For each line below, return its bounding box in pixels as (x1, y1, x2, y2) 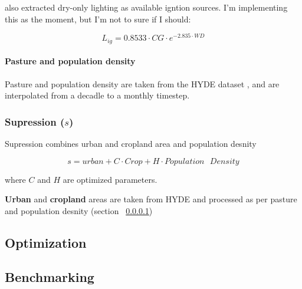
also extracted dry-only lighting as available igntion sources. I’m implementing (5, 1, 288, 13)
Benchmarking (5, 268, 94, 286)
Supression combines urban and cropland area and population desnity (5, 137, 257, 149)
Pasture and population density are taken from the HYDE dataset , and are (5, 77, 280, 90)
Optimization (5, 233, 87, 251)
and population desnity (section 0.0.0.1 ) (5, 204, 153, 216)
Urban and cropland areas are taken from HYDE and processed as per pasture (5, 193, 297, 205)
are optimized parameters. (63, 173, 157, 185)
